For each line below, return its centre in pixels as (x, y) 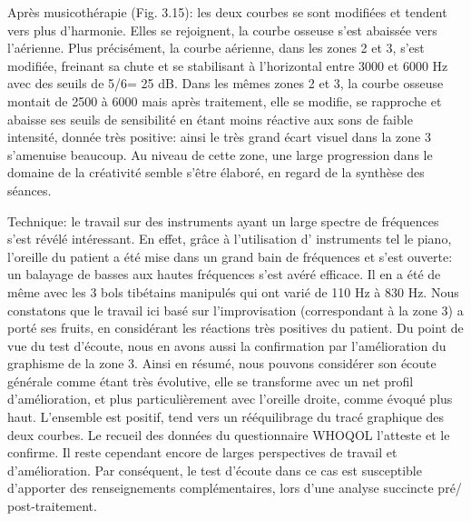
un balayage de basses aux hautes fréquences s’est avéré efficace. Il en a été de (224, 274)
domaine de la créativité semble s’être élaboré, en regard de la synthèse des (216, 172)
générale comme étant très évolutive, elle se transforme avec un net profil (211, 381)
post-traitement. (52, 506)
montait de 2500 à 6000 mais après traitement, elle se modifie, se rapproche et (225, 100)
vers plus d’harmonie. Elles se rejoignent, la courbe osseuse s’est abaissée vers (222, 30)
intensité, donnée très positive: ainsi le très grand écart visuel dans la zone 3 (219, 137)
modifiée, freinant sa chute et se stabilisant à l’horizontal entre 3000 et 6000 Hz (228, 65)
